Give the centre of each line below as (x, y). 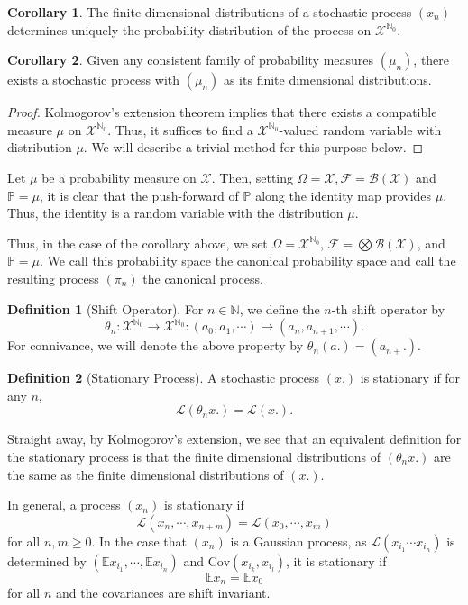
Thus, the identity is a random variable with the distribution (175, 213)
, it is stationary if (336, 560)
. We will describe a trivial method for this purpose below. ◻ (253, 147)
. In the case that (139, 541)
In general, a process (64, 505)
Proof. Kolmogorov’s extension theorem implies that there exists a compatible (222, 112)
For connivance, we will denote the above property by (156, 345)
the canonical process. (203, 278)
